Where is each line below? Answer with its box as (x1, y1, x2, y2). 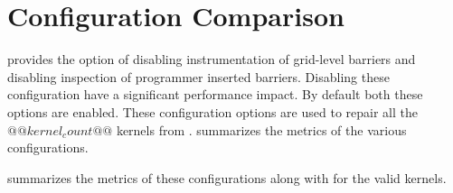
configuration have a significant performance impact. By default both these (7, 85, 423, 104)
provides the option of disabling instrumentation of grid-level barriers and (7, 50, 416, 69)
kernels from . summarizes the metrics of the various (116, 120, 407, 139)
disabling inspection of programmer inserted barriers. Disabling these (7, 67, 390, 86)
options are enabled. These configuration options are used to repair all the (7, 102, 418, 121)
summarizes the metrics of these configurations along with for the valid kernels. (7, 168, 447, 187)
